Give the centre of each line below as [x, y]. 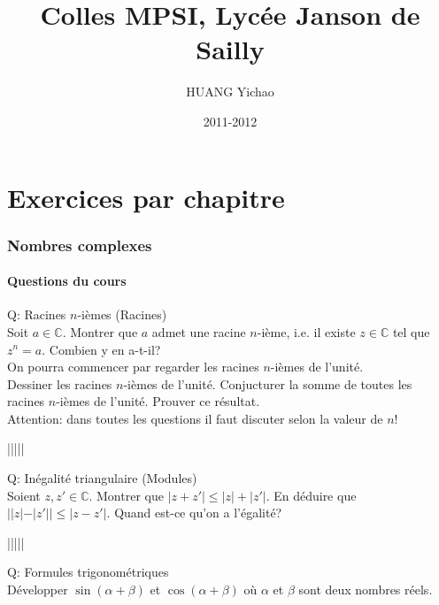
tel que [411, 331]
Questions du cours [67, 281]
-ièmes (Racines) [122, 314]
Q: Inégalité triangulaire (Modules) [102, 478]
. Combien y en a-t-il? [101, 349]
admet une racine [199, 331]
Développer [38, 590]
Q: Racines [37, 314]
